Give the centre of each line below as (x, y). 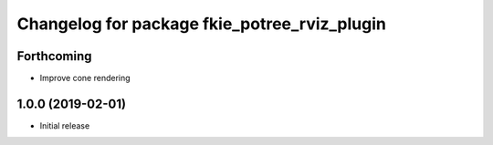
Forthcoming (54, 56)
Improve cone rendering (85, 78)
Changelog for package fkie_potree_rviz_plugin (202, 24)
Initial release (65, 125)
